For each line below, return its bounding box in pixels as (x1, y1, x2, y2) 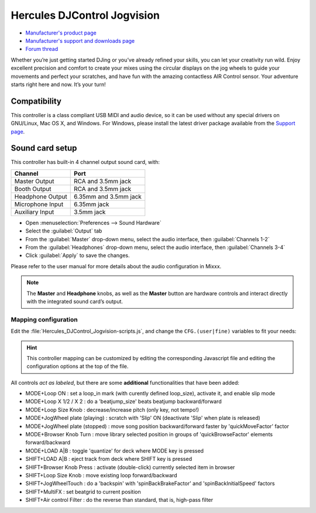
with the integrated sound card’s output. (26, 298, 123, 305)
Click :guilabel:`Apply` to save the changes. (25, 252, 130, 259)
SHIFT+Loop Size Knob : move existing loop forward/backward (25, 472, 177, 478)
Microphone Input (14, 200, 64, 208)
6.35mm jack (73, 200, 109, 208)
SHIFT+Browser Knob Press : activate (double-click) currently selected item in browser (25, 463, 235, 471)
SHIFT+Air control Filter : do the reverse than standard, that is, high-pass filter (25, 497, 214, 504)
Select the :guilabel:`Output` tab (25, 227, 102, 234)
